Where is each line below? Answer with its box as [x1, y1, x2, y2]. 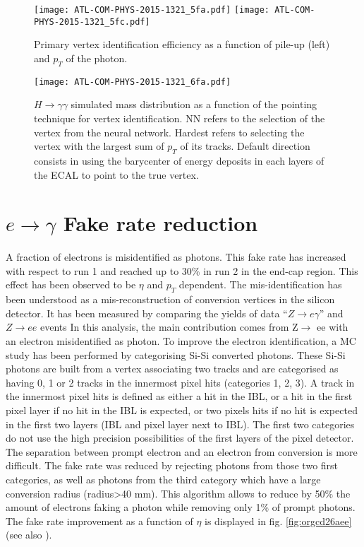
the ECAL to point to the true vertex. [34, 167, 199, 182]
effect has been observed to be [6, 277, 136, 292]
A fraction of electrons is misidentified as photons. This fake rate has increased [6, 249, 346, 264]
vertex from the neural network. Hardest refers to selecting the [34, 124, 305, 139]
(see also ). [6, 527, 52, 542]
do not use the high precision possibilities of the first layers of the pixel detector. [6, 430, 354, 445]
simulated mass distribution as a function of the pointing [71, 97, 317, 112]
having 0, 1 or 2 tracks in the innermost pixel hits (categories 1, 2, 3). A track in [6, 375, 355, 389]
